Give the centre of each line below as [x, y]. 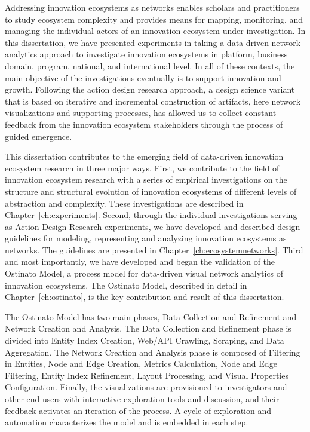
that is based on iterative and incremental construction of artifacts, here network [153, 101]
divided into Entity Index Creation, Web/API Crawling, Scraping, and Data [145, 340]
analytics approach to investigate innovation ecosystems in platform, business [146, 54]
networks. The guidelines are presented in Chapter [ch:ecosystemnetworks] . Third [154, 249]
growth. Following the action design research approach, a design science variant [150, 89]
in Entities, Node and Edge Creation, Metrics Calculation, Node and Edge [141, 364]
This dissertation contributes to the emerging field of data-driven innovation [144, 156]
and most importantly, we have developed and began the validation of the [140, 261]
